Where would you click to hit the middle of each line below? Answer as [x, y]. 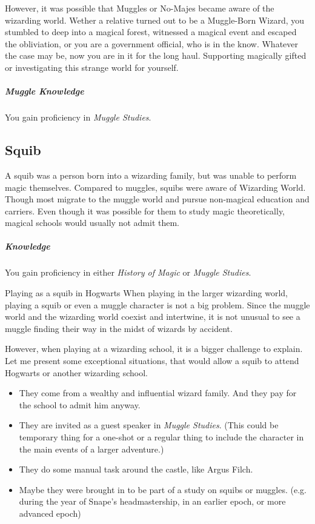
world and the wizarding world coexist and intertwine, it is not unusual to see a [153, 317]
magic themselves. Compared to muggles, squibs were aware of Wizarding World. [155, 187]
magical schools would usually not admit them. [92, 223]
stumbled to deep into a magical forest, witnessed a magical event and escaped [151, 32]
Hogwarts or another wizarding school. [76, 372]
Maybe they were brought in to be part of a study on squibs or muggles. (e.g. [163, 489]
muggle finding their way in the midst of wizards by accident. [119, 328]
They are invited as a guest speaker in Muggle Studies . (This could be [149, 425]
